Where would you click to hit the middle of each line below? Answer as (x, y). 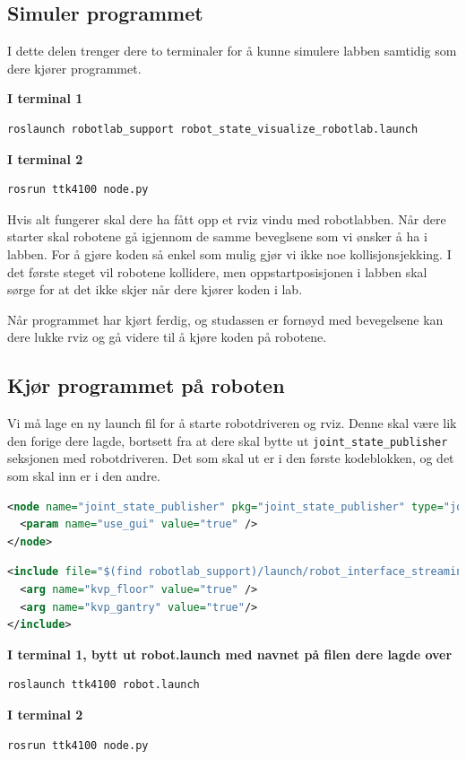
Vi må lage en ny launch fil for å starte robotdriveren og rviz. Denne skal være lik (232, 423)
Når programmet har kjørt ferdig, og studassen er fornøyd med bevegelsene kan (225, 319)
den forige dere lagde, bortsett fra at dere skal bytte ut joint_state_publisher (228, 440)
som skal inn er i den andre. (84, 475)
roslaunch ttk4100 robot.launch (104, 685)
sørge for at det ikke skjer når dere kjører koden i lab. (155, 289)
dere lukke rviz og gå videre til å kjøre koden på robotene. (167, 337)
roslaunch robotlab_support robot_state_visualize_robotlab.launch (213, 129)
